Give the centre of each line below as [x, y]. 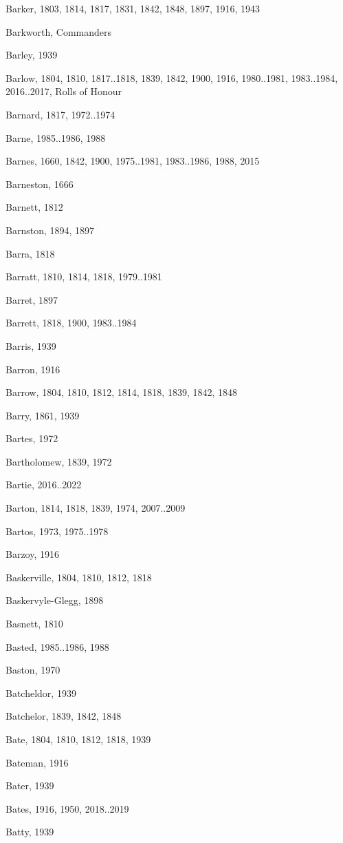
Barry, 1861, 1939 [43, 415]
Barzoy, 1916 [33, 554]
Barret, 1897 [32, 299]
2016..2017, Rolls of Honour [64, 91]
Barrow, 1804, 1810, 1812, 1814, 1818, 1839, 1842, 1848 [122, 392]
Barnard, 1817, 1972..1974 [60, 114]
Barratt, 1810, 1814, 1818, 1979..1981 [84, 277]
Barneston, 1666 [40, 184]
